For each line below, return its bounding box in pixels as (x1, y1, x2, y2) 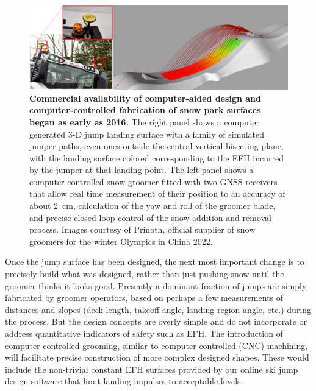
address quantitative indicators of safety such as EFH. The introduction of (5, 327, 283, 339)
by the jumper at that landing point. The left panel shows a (29, 163, 254, 176)
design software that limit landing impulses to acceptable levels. (5, 375, 243, 387)
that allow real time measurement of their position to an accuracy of (29, 187, 285, 200)
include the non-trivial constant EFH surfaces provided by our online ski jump (5, 362, 298, 375)
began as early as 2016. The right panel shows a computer (29, 115, 259, 128)
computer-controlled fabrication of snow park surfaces (29, 104, 261, 116)
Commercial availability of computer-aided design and (29, 91, 261, 104)
